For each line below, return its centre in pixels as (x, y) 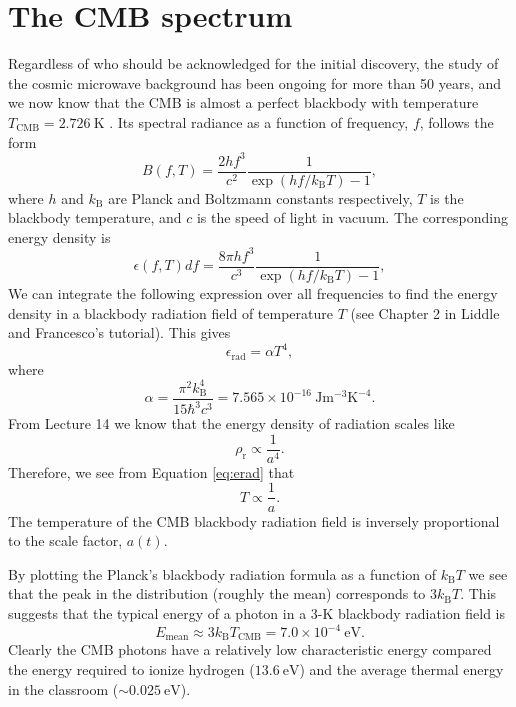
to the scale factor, (65, 540)
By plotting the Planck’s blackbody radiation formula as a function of (222, 573)
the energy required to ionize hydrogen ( (131, 669)
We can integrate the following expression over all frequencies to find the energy (253, 293)
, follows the (456, 121)
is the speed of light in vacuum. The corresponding (352, 217)
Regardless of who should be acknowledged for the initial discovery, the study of (253, 63)
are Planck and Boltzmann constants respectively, (260, 197)
